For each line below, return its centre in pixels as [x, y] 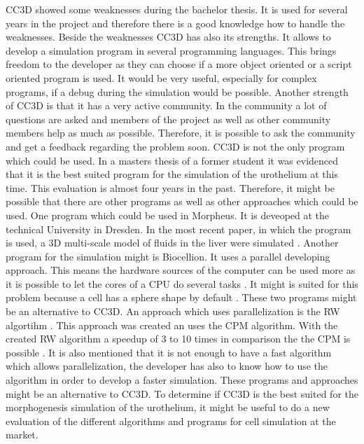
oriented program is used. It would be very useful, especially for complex [161, 77]
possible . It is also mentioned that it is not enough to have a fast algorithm [169, 352]
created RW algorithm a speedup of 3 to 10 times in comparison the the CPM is [178, 339]
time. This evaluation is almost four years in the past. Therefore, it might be [170, 187]
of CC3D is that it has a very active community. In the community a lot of [166, 105]
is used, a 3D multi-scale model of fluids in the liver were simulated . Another [172, 243]
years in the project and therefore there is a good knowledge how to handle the [175, 23]
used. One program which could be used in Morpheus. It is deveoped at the [168, 215]
